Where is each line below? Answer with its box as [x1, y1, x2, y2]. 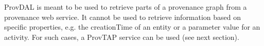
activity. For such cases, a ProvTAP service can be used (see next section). [4, 31, 239, 42]
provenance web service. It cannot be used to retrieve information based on [4, 11, 241, 22]
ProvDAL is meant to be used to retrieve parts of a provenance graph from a [4, 2, 247, 12]
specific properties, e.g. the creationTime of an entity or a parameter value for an [4, 21, 260, 32]
